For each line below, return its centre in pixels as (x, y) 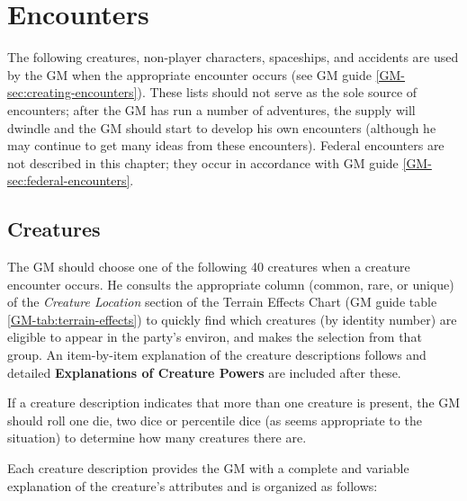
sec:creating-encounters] (72, 92)
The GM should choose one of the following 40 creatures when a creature (209, 267)
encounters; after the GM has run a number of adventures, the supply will (211, 109)
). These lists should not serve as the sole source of (277, 92)
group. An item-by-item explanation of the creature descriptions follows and (217, 355)
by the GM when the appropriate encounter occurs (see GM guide (189, 74)
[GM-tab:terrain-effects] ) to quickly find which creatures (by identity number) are (232, 319)
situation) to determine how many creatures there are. (157, 438)
